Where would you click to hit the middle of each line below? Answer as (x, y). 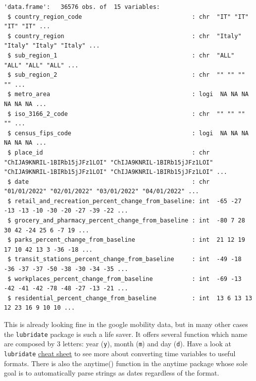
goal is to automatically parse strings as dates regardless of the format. (112, 373)
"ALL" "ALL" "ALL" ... (41, 65)
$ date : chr (109, 182)
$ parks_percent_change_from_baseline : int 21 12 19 (126, 240)
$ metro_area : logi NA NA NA (128, 94)
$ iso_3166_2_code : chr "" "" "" (126, 114)
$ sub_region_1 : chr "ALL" (121, 55)
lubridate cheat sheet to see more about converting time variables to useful (120, 353)
